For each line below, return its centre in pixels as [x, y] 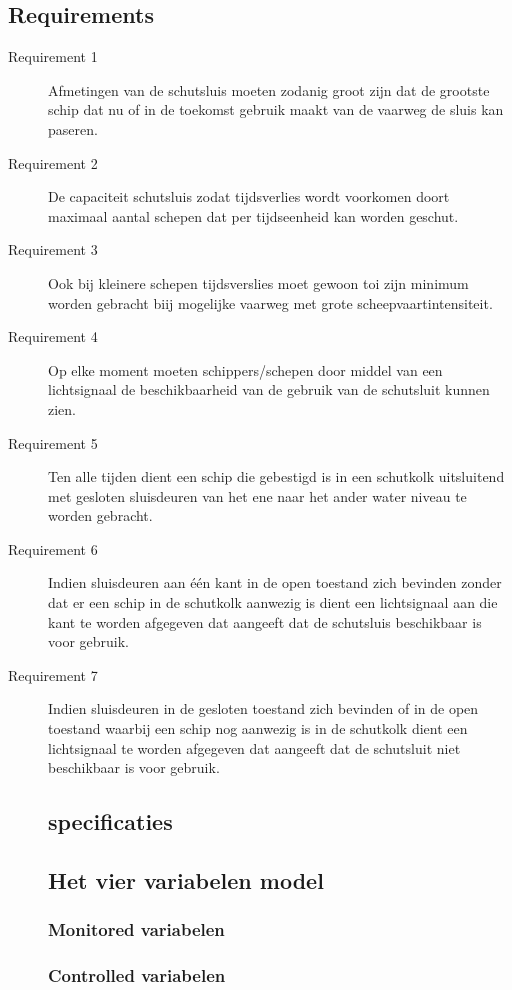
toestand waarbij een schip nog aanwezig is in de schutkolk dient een [258, 728]
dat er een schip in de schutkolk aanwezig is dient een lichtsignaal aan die [273, 602]
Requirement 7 [53, 674]
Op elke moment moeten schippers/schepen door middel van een [245, 369]
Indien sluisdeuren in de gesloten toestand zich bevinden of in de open [263, 708]
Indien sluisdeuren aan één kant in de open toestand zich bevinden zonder [275, 582]
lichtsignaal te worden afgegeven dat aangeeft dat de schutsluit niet [254, 747]
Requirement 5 [53, 442]
